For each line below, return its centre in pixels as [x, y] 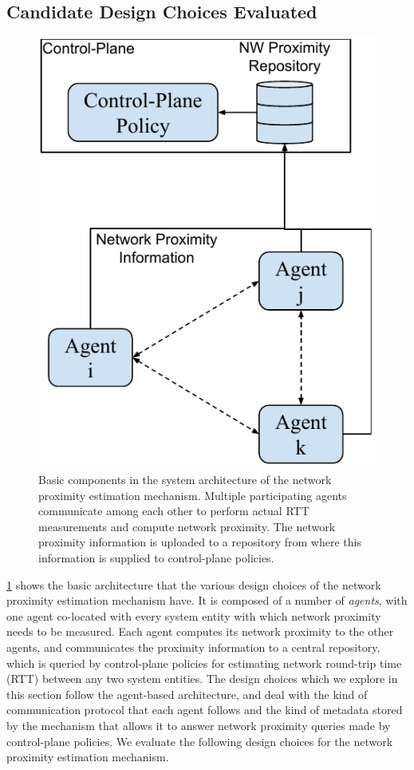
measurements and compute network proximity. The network [187, 526]
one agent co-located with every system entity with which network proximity [194, 615]
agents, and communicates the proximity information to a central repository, [193, 647]
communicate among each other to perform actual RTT [174, 511]
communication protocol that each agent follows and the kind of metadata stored [205, 710]
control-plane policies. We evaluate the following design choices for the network [200, 741]
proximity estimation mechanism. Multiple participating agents [193, 495]
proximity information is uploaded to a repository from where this [200, 542]
